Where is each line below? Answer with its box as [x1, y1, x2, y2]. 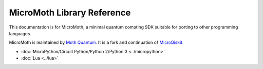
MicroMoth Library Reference [9, 7, 131, 18]
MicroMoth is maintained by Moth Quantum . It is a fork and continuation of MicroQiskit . [9, 40, 184, 45]
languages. [9, 30, 32, 36]
